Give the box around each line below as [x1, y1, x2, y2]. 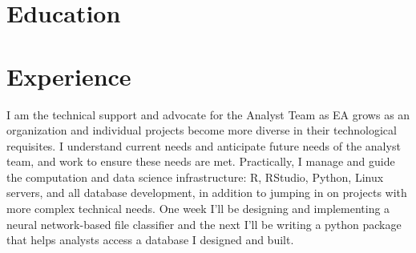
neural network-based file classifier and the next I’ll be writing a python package [6, 215, 402, 232]
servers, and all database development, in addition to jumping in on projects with [6, 184, 407, 201]
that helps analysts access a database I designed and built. [6, 231, 294, 248]
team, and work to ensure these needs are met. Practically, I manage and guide [6, 153, 395, 170]
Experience [6, 59, 131, 92]
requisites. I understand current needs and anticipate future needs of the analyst [6, 137, 401, 154]
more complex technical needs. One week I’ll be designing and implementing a [6, 200, 390, 217]
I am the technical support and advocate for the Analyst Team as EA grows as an [6, 106, 410, 122]
